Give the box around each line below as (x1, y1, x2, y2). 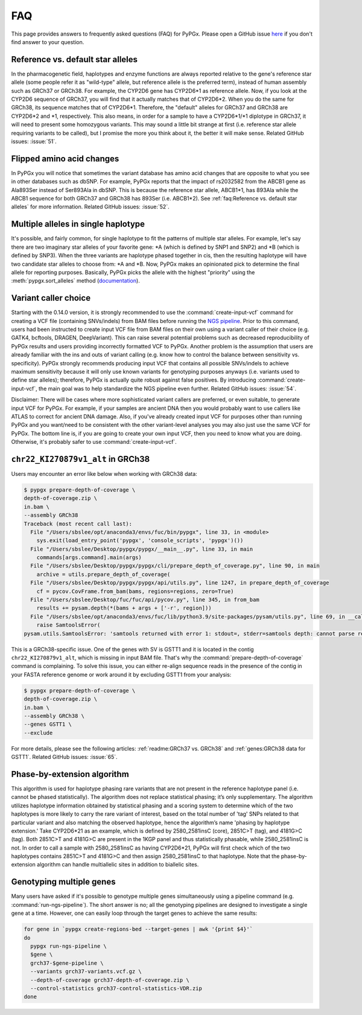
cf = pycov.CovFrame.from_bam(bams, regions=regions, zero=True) (36, 588, 234, 595)
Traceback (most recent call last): (24, 520, 133, 527)
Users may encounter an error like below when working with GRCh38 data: (11, 470, 197, 477)
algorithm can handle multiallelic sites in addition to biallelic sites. (37, 861, 199, 868)
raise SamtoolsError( (36, 622, 101, 629)
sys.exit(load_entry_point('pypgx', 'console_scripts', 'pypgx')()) (36, 537, 244, 544)
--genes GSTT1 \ (24, 721, 72, 728)
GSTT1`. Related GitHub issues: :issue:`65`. (11, 754, 118, 761)
